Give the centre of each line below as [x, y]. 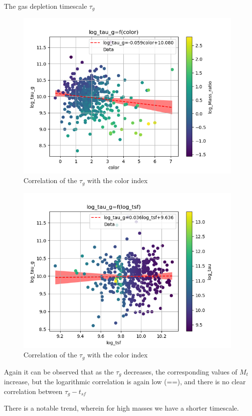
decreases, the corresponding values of [181, 371]
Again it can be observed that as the [59, 371]
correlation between [33, 391]
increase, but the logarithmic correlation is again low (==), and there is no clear [125, 381]
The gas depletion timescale [46, 6]
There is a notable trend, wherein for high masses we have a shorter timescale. [122, 408]
